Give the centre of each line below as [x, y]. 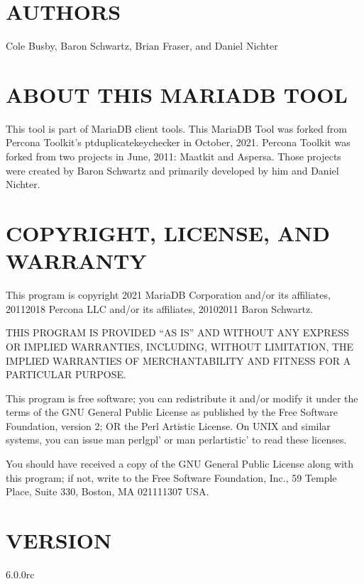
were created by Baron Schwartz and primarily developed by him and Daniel [172, 170]
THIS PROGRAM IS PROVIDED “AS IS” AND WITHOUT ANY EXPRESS [177, 332]
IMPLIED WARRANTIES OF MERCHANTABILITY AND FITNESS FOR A [178, 360]
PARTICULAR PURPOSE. [66, 374]
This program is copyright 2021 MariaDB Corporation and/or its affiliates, [168, 295]
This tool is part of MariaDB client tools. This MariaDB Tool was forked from [176, 128]
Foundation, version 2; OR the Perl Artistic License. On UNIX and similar [168, 425]
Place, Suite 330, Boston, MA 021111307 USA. [107, 491]
